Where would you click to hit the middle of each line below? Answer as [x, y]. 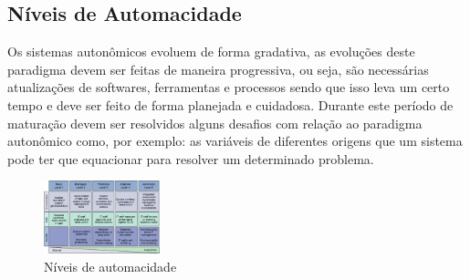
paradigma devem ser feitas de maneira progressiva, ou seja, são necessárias [218, 69]
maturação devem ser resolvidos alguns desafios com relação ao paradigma [215, 123]
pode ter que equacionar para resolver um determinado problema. [191, 158]
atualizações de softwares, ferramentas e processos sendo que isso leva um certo [229, 87]
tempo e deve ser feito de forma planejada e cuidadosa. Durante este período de [230, 104]
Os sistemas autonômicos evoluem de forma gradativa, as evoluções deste [211, 52]
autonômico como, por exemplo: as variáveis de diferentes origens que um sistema [235, 141]
